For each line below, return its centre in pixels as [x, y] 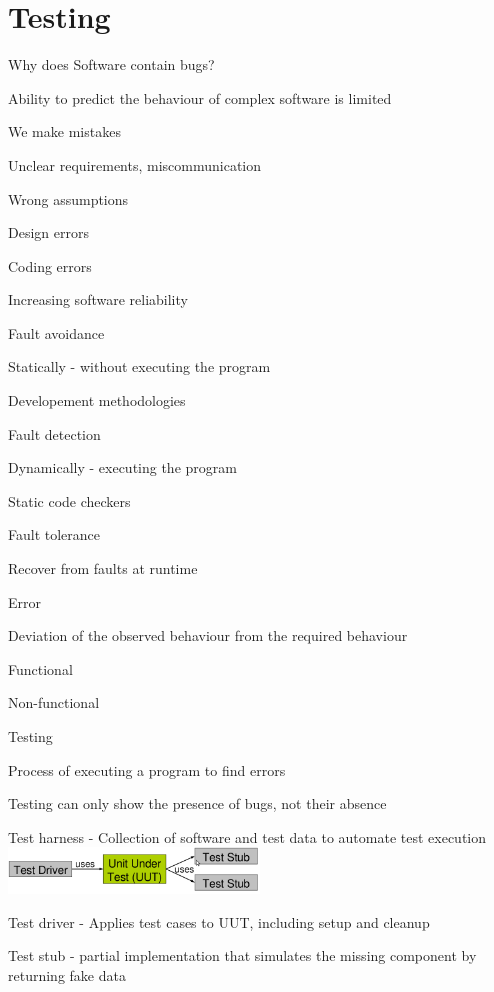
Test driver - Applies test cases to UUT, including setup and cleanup [219, 921]
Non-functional [54, 702]
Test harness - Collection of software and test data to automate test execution [247, 836]
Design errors [48, 232]
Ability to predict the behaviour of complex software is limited [200, 97]
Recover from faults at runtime [103, 568]
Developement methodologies [97, 400]
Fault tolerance [54, 534]
